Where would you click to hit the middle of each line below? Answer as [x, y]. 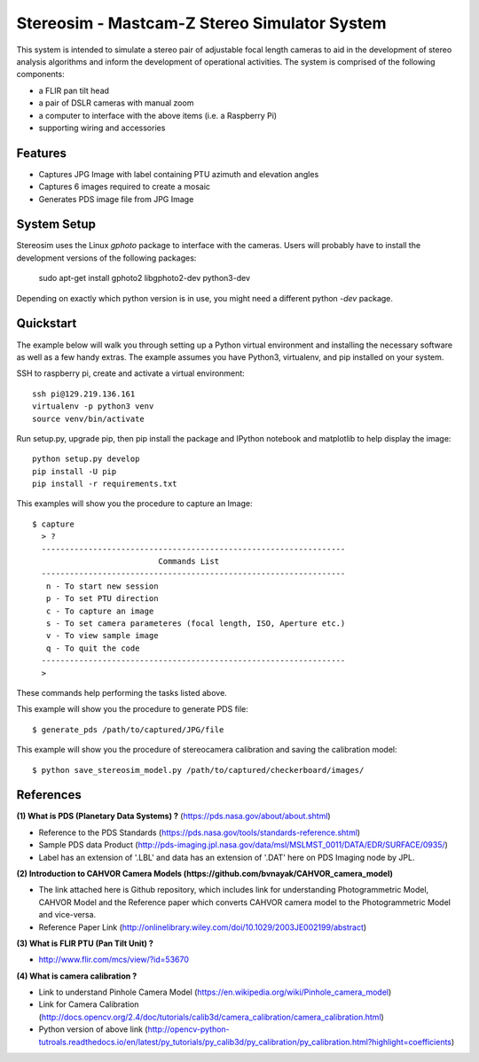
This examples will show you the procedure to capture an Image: [134, 504]
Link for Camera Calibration [89, 1004]
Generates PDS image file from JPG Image [116, 199]
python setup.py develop [86, 459]
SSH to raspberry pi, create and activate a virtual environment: [131, 373]
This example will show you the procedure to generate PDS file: [132, 709]
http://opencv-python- [188, 1029]
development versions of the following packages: [106, 258]
